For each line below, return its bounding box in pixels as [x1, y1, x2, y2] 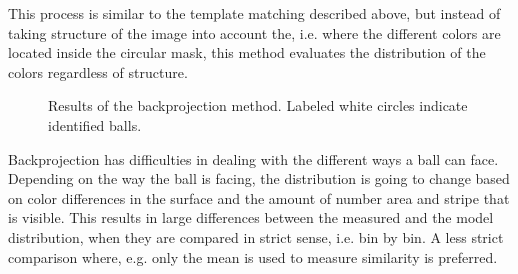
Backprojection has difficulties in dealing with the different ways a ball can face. [8, 148, 499, 169]
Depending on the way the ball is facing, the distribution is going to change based [8, 168, 510, 189]
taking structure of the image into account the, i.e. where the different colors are [8, 22, 501, 43]
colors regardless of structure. [8, 61, 188, 82]
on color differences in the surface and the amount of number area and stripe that [8, 187, 510, 208]
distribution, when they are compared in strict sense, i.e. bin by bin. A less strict [8, 226, 504, 247]
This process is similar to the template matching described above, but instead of [8, 3, 501, 23]
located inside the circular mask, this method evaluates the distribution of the [8, 42, 486, 63]
